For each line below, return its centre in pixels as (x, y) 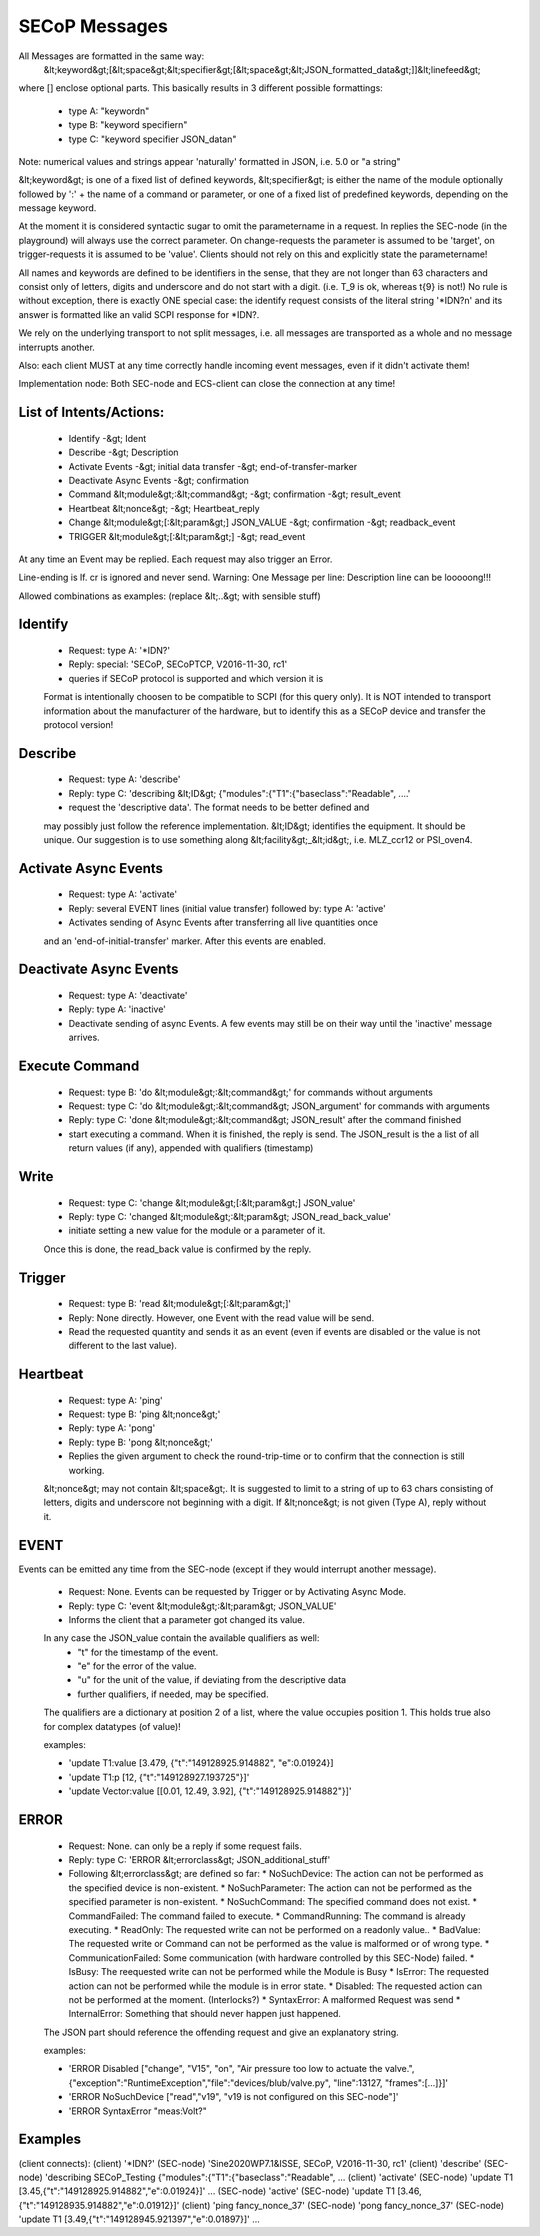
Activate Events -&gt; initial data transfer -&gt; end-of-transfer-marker (213, 466)
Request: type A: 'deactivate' (128, 995)
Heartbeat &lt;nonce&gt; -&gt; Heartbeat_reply (164, 508)
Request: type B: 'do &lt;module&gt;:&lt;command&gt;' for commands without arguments (251, 1092)
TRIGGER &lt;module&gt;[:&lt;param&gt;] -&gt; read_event (187, 536)
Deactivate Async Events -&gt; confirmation (159, 480)
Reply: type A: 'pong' (112, 1428)
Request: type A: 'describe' (124, 779)
